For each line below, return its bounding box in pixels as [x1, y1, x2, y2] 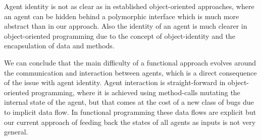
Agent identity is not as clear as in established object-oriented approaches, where [4, 1, 254, 11]
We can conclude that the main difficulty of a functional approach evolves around [4, 57, 256, 67]
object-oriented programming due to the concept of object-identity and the [4, 30, 235, 41]
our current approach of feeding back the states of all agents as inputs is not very [4, 116, 256, 127]
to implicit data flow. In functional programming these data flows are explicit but [4, 106, 256, 117]
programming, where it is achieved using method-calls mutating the [31, 87, 240, 97]
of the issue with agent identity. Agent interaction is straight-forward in [4, 77, 226, 88]
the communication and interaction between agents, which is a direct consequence [4, 67, 257, 78]
